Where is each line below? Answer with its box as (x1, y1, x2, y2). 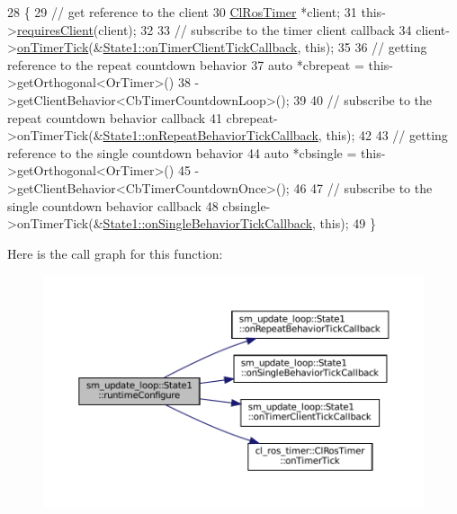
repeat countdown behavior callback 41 (7, 108, 222, 127)
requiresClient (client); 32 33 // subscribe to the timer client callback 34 (16, 20, 412, 39)
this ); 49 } (319, 214, 376, 233)
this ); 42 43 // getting (326, 126, 448, 145)
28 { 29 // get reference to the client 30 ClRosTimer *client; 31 (7, 3, 357, 21)
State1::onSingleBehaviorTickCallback (103, 214, 313, 233)
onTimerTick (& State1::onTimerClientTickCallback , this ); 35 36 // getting (16, 38, 427, 57)
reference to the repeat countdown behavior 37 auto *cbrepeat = (7, 55, 364, 74)
